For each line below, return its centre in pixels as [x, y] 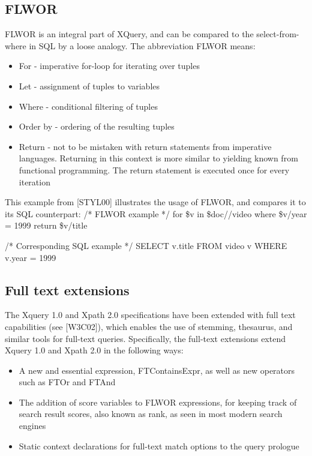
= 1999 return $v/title [46, 225]
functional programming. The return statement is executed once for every [154, 169]
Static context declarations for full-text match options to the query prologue [159, 445]
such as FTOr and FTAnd [67, 382]
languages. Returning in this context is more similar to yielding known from [158, 158]
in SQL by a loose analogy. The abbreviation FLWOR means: [142, 45]
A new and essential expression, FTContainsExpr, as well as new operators [157, 370]
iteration [34, 181]
